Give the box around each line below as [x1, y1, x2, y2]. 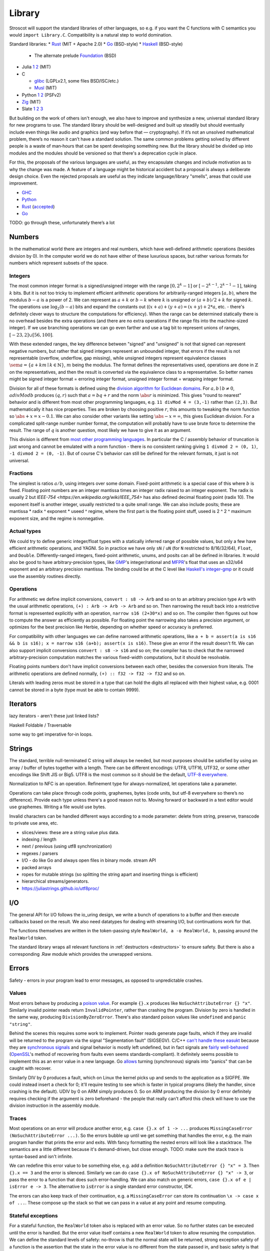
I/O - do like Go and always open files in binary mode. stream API [21, 857, 156, 863]
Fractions [9, 470, 33, 477]
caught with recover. [9, 1065, 52, 1071]
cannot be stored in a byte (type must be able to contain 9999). [9, 687, 140, 693]
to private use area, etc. [9, 820, 58, 826]
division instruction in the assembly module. [9, 1102, 100, 1108]
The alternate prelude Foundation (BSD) [34, 53, 116, 59]
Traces [9, 1115, 27, 1122]
